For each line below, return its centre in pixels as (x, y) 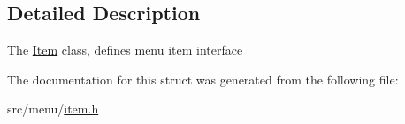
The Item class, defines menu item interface (125, 50)
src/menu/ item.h (53, 109)
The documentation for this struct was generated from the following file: (203, 79)
